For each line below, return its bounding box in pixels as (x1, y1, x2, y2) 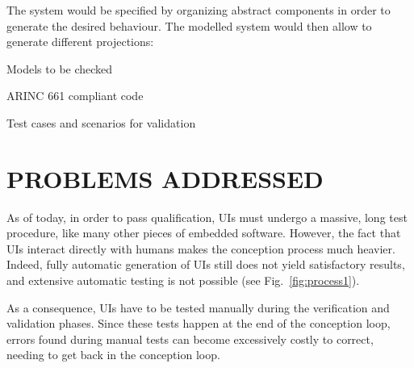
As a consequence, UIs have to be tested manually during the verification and (6, 299, 390, 316)
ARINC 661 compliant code (6, 87, 144, 104)
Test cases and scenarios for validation (6, 114, 196, 131)
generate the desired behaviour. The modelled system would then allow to (6, 17, 372, 34)
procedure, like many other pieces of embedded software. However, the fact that (6, 224, 401, 241)
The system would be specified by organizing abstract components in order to (6, 2, 391, 18)
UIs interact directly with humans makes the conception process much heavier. (6, 240, 395, 257)
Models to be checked (6, 60, 113, 77)
